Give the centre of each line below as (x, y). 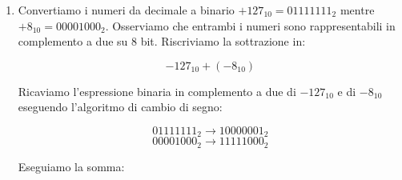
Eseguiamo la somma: (71, 166)
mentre (357, 10)
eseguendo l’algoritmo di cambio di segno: (120, 107)
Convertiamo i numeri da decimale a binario (126, 10)
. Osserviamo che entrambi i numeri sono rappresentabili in (250, 25)
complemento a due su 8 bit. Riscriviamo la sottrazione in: (162, 41)
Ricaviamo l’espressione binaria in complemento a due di (157, 91)
